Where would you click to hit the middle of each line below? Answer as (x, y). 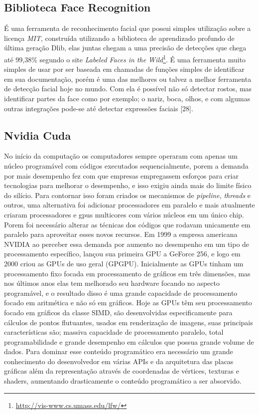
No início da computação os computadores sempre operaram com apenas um (121, 156)
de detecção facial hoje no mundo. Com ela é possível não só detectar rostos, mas (128, 89)
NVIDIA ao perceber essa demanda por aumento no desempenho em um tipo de (127, 244)
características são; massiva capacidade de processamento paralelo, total (114, 332)
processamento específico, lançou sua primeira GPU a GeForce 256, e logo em (122, 254)
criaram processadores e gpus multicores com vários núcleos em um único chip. (124, 214)
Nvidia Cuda (38, 135)
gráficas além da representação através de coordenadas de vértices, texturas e (122, 371)
